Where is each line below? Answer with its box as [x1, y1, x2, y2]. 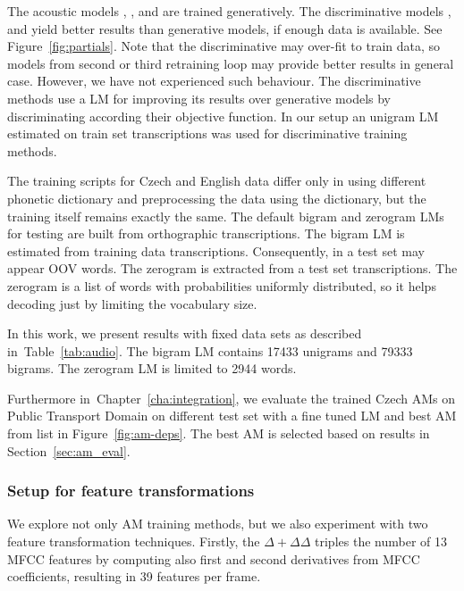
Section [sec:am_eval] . [7, 441, 131, 460]
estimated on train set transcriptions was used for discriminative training [7, 124, 408, 143]
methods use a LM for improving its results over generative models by [7, 88, 392, 107]
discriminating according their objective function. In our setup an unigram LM [7, 106, 439, 125]
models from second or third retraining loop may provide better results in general [7, 54, 454, 72]
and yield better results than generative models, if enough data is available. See [7, 19, 443, 37]
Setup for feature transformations [7, 479, 255, 502]
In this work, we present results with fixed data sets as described [7, 324, 362, 343]
